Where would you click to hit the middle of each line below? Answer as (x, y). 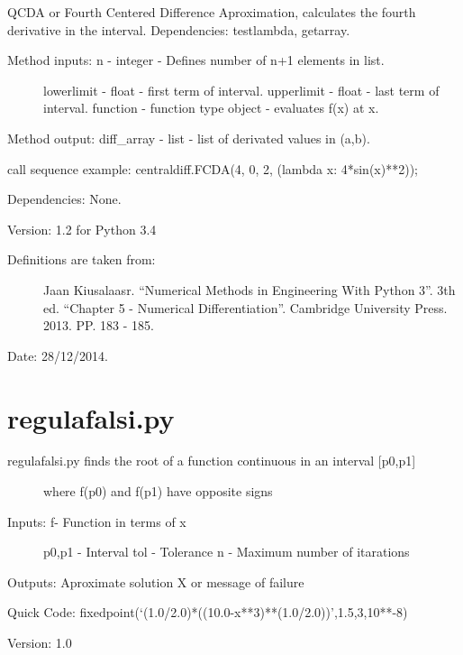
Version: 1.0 (40, 642)
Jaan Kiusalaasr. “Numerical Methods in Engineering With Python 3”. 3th (250, 289)
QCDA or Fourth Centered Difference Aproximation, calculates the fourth (212, 12)
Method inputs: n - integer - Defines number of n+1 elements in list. (196, 60)
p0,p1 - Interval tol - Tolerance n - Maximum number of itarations (227, 552)
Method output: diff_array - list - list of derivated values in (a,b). (189, 138)
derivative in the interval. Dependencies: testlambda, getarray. (179, 29)
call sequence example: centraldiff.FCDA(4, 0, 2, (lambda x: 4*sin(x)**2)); (213, 168)
